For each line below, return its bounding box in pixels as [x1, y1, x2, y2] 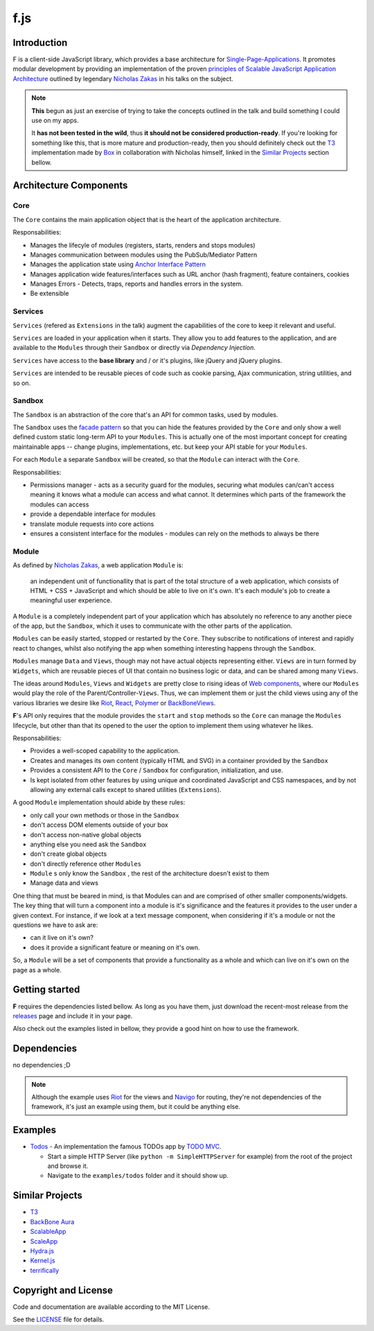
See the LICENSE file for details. [12, 1315, 105, 1323]
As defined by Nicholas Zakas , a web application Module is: [12, 561, 184, 569]
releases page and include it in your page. [12, 1011, 133, 1020]
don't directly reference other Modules [30, 859, 142, 868]
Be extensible [30, 289, 69, 298]
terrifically [30, 1266, 60, 1274]
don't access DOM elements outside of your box [30, 821, 169, 829]
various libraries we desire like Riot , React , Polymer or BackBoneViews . [12, 698, 216, 707]
